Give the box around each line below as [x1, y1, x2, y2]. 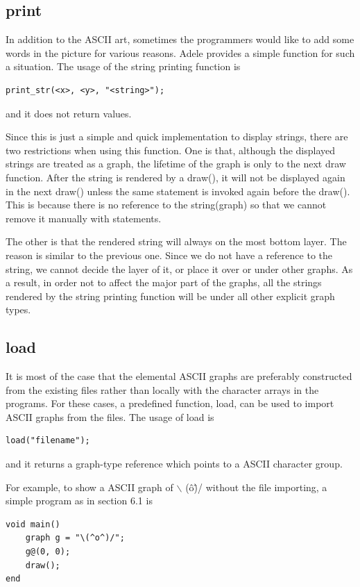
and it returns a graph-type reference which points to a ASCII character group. [6, 456, 343, 471]
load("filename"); [6, 436, 90, 446]
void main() [6, 519, 60, 529]
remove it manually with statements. [6, 210, 162, 225]
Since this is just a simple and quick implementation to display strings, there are [6, 129, 348, 144]
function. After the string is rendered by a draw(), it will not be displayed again [6, 170, 345, 184]
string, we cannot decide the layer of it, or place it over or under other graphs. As [6, 261, 353, 276]
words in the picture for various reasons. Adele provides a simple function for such [6, 45, 355, 60]
